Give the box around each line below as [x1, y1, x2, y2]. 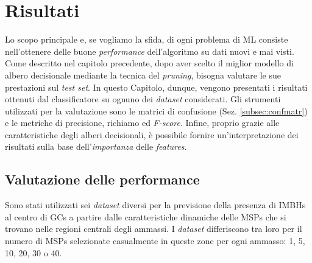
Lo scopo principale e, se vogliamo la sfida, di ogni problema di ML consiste [5, 33, 288, 46]
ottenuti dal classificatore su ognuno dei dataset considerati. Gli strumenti [5, 93, 281, 105]
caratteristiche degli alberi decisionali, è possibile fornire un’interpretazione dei [5, 128, 299, 141]
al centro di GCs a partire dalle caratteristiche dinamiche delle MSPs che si [5, 210, 286, 223]
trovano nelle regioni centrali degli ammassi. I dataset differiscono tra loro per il [5, 222, 302, 235]
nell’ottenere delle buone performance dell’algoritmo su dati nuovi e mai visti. [5, 44, 294, 57]
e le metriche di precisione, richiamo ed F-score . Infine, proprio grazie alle [5, 116, 280, 129]
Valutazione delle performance [5, 170, 200, 189]
